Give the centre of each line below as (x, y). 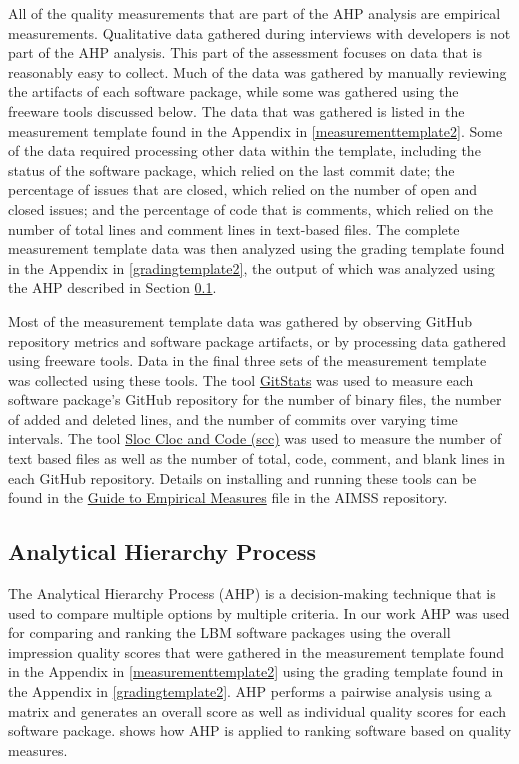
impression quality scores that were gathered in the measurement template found (256, 651)
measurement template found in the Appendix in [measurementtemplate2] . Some (255, 130)
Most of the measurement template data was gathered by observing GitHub (240, 320)
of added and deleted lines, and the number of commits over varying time (233, 418)
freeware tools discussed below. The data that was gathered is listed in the (236, 110)
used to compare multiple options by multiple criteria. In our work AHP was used (259, 612)
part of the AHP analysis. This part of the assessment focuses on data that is (245, 52)
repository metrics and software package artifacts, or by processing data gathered (257, 340)
